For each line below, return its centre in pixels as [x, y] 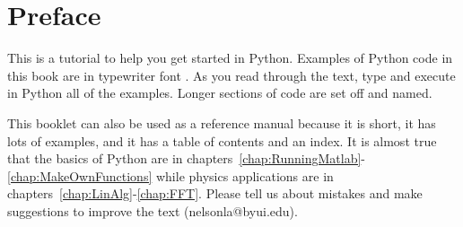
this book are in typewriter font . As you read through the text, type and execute [231, 75]
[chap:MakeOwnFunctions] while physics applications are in [170, 175]
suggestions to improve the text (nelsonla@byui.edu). [153, 210]
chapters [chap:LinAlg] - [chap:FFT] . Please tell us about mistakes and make [215, 193]
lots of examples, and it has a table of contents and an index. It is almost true [222, 140]
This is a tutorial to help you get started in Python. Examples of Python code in [230, 58]
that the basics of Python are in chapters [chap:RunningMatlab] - [186, 158]
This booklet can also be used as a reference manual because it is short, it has [222, 122]
